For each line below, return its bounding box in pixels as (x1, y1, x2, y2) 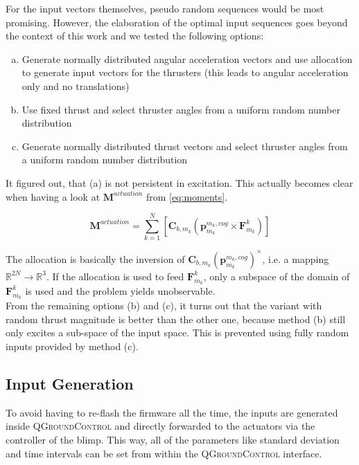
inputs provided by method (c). (6, 338, 139, 353)
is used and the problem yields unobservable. (25, 283, 216, 298)
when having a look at (6, 189, 100, 203)
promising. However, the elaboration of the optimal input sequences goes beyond (6, 15, 348, 29)
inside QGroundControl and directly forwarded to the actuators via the (6, 419, 315, 433)
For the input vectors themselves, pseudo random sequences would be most (6, 1, 324, 15)
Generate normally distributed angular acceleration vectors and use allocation (21, 51, 353, 66)
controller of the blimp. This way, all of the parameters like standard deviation (6, 432, 340, 446)
